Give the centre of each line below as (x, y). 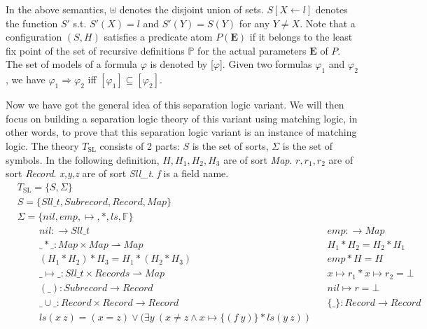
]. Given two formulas (266, 64)
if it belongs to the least (301, 37)
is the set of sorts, (230, 145)
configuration (34, 37)
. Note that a (328, 23)
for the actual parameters (252, 50)
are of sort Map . (258, 159)
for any (254, 23)
